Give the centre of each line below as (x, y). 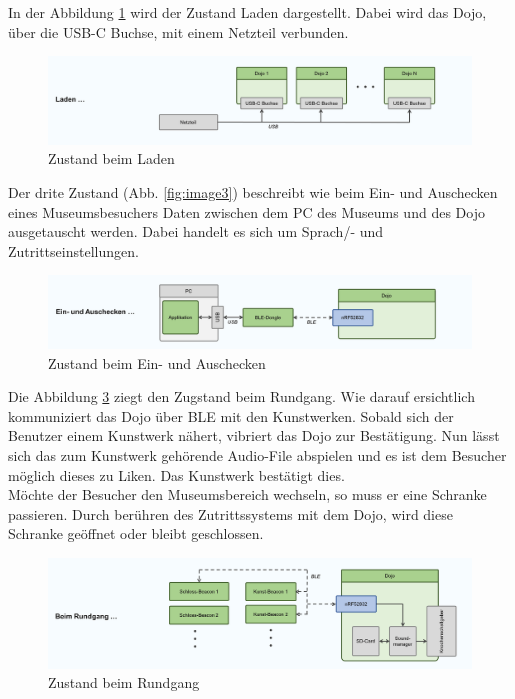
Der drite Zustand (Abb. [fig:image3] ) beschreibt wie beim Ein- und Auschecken (253, 191)
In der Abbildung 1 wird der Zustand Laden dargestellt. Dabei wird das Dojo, (247, 12)
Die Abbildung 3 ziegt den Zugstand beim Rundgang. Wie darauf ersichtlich (241, 396)
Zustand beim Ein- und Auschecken (157, 362)
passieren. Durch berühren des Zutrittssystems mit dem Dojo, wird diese (230, 513)
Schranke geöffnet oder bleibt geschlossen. (136, 533)
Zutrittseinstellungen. (73, 250)
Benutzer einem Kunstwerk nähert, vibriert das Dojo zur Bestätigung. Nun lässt (254, 435)
